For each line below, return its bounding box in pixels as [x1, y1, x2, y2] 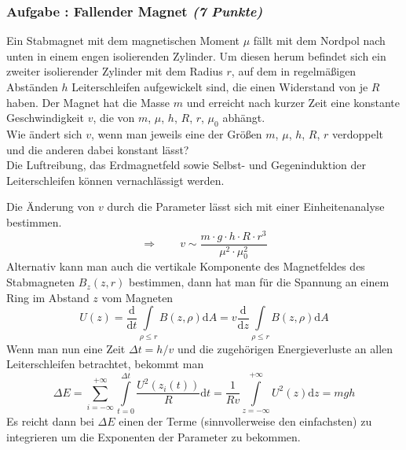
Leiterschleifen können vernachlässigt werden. [6, 172, 225, 188]
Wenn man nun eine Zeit [6, 340, 126, 356]
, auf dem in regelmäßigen [231, 63, 357, 79]
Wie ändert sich [6, 125, 82, 142]
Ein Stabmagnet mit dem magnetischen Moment [6, 32, 240, 49]
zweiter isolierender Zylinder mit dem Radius [6, 63, 223, 79]
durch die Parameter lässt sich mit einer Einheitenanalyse [107, 198, 385, 215]
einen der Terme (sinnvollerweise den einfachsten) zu [119, 412, 372, 429]
